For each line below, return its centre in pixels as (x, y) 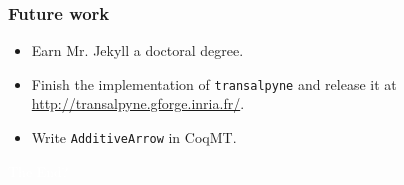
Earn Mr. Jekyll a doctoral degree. (137, 50)
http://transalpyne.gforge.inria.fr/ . (138, 103)
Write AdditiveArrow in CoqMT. (134, 137)
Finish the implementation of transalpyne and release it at (214, 83)
